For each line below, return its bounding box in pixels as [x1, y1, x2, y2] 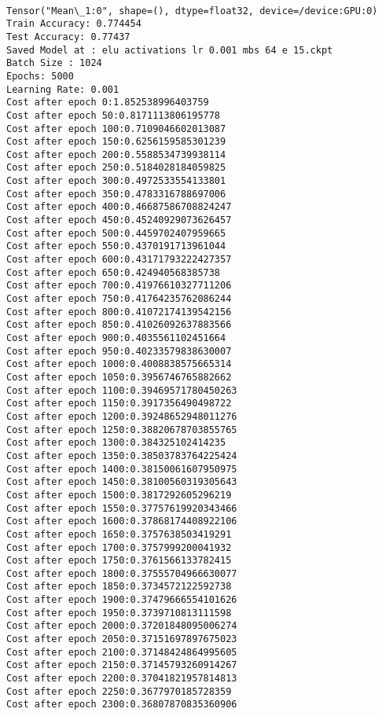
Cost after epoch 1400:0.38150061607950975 [6, 463, 237, 475]
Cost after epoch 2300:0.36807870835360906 [6, 699, 237, 710]
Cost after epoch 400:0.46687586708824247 [6, 201, 232, 213]
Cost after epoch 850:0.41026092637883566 [6, 319, 232, 331]
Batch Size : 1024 [6, 57, 102, 69]
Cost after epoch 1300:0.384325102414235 [6, 437, 226, 449]
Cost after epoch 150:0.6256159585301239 [6, 136, 226, 148]
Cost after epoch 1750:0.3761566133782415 [6, 555, 232, 567]
